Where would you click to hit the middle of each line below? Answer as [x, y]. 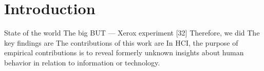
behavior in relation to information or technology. [82, 62]
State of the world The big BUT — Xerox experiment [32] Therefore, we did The [132, 33]
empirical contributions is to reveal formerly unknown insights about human [124, 52]
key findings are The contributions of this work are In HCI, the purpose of [121, 42]
